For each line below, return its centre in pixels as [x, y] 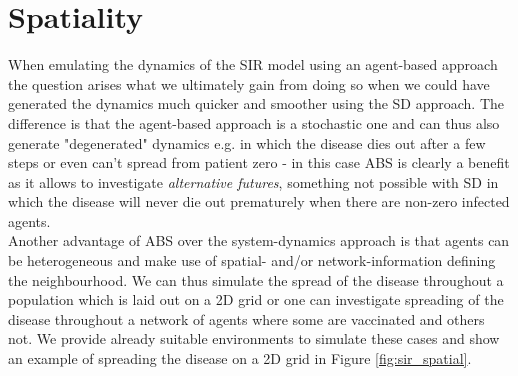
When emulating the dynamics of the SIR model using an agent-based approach [253, 64]
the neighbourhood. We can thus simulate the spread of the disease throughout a [256, 279]
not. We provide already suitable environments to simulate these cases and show [254, 338]
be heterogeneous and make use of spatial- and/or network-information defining [252, 260]
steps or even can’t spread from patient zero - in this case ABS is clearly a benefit [259, 162]
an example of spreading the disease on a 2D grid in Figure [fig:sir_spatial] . [240, 358]
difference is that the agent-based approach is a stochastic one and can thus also [254, 122]
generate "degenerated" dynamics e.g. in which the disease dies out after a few [247, 142]
